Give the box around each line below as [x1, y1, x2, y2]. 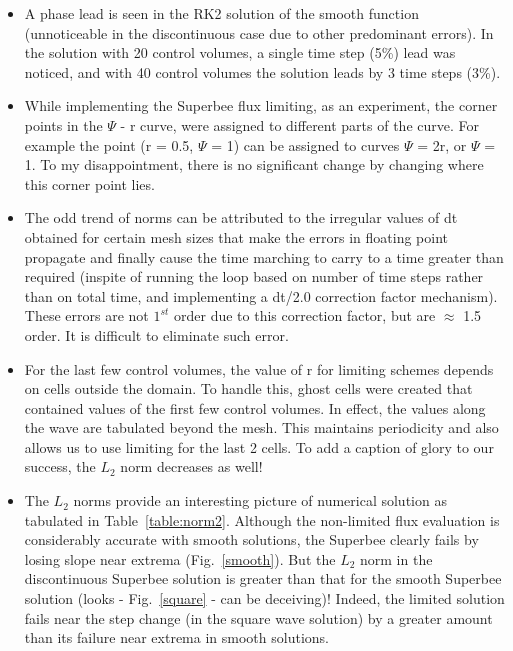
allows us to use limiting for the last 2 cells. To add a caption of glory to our [24, 436, 494, 457]
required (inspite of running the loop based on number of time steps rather [24, 266, 484, 287]
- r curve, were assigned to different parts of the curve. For [120, 114, 480, 135]
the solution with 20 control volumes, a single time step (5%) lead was [24, 42, 456, 63]
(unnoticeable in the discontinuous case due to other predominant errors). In [24, 22, 494, 43]
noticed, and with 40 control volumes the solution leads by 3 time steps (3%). [24, 61, 501, 82]
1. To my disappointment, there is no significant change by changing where [24, 154, 484, 175]
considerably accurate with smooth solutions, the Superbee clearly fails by [24, 529, 479, 550]
